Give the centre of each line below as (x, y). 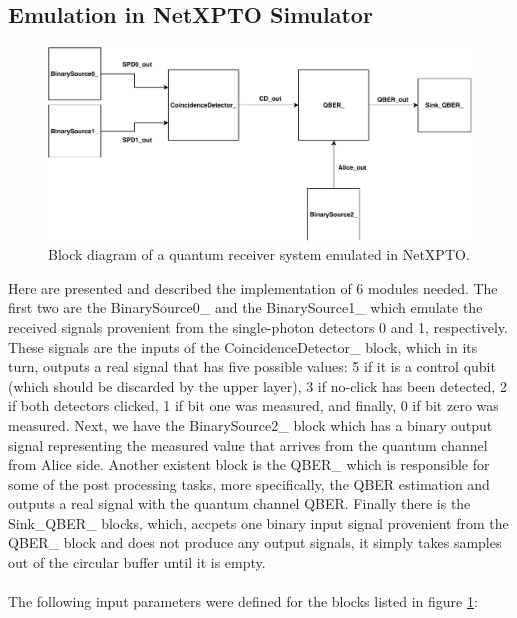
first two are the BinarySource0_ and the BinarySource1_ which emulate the (245, 307)
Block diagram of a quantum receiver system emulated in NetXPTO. (259, 254)
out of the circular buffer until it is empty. (137, 562)
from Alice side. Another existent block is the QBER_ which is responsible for (249, 464)
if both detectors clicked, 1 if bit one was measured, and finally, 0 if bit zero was (253, 405)
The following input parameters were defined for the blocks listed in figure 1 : (243, 601)
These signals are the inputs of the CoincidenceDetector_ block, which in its (243, 346)
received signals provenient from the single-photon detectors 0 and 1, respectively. (258, 326)
